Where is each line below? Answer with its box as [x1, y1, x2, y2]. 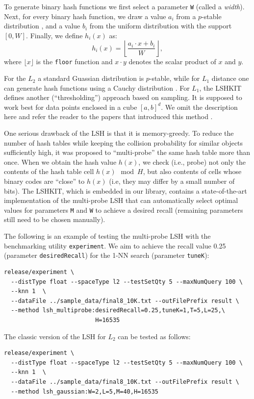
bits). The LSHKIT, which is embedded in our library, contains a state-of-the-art [4, 185, 247, 196]
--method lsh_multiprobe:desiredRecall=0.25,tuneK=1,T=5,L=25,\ [11, 307, 226, 314]
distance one [211, 73, 249, 83]
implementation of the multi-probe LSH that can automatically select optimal [4, 195, 238, 205]
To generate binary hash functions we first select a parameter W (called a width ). [4, 1, 245, 11]
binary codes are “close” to [4, 176, 85, 186]
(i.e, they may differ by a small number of [109, 176, 235, 186]
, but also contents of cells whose [143, 166, 242, 176]
